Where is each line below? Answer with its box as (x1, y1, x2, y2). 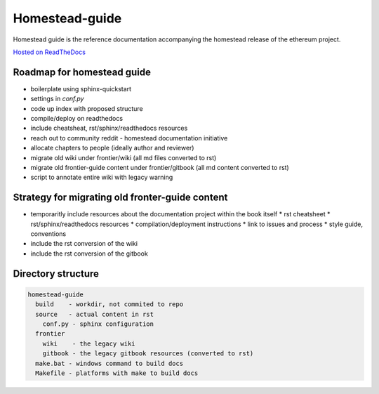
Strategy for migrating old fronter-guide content (13, 192, 228, 204)
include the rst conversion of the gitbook (30, 249, 149, 258)
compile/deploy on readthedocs (30, 114, 123, 123)
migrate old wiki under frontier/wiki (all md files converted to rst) (30, 153, 217, 162)
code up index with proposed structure (30, 104, 143, 112)
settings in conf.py (30, 95, 84, 103)
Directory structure (13, 268, 100, 280)
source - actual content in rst (35, 310, 154, 318)
